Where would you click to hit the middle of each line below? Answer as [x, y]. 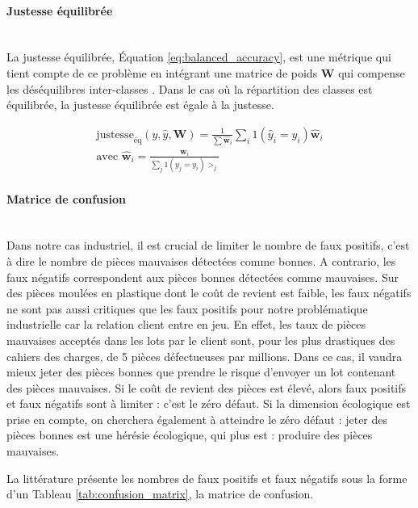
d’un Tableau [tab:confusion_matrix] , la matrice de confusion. [160, 494]
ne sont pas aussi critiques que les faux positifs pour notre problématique [187, 308]
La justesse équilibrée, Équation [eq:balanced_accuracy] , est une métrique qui [199, 57]
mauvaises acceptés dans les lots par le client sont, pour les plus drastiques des [201, 340]
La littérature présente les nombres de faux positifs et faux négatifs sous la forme [207, 478]
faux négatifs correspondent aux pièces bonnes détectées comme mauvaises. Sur [203, 277]
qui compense [372, 72]
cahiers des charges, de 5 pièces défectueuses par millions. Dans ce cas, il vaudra [205, 356]
